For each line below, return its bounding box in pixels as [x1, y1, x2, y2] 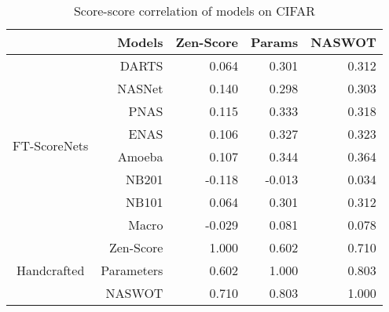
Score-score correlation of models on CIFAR [73, 2, 315, 20]
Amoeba [117, 147, 163, 165]
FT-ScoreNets [13, 136, 89, 154]
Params [251, 33, 299, 51]
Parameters [101, 261, 163, 279]
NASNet [117, 79, 163, 97]
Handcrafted [17, 261, 85, 279]
